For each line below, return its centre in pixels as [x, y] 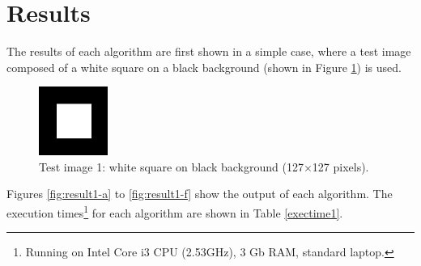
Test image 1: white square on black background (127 [171, 166]
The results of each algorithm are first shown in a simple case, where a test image [209, 51]
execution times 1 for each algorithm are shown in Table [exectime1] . [175, 211]
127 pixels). [340, 166]
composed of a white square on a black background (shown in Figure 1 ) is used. [204, 67]
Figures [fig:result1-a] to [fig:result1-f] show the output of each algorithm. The [200, 194]
